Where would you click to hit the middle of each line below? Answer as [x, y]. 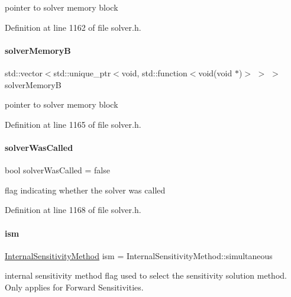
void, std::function [154, 72]
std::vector [24, 72]
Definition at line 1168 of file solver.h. [73, 210]
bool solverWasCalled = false [57, 170]
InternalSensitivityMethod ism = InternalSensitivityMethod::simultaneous [139, 255]
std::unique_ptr [82, 72]
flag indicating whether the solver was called [85, 190]
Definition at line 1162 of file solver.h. [73, 27]
